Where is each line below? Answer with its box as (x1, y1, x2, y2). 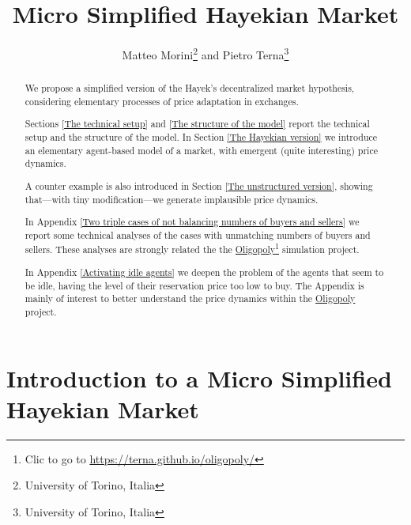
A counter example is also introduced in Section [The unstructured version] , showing (25, 179, 373, 192)
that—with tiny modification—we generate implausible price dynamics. (25, 192, 319, 206)
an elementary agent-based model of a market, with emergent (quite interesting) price (25, 143, 378, 157)
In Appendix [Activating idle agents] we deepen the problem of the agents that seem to (25, 265, 384, 278)
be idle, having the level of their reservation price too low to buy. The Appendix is (25, 278, 364, 292)
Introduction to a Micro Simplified (6, 361, 392, 394)
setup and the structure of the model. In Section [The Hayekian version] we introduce (25, 130, 378, 144)
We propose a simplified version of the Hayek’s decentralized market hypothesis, (25, 81, 355, 95)
